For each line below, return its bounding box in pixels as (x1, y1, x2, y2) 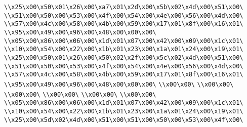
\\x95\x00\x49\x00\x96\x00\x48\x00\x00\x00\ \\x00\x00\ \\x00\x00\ (4, 80, 234, 88)
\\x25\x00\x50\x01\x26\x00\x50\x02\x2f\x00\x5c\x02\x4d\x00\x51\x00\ (4, 54, 243, 61)
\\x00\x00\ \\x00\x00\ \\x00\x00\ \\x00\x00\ (4, 91, 156, 98)
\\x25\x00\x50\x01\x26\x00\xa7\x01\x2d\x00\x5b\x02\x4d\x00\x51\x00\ (4, 4, 243, 11)
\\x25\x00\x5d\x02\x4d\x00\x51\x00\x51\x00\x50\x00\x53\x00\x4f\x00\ (4, 116, 243, 123)
